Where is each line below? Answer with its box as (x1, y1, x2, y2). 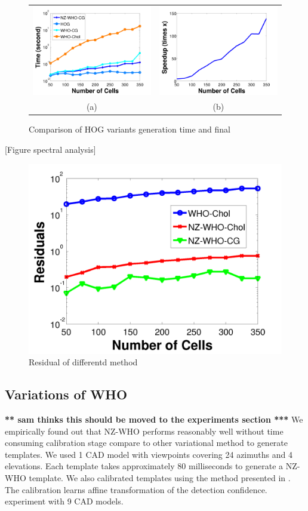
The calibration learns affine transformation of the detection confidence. (5, 483, 267, 495)
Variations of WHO (5, 385, 128, 404)
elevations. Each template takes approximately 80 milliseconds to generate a (5, 460, 284, 472)
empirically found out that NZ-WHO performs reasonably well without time (5, 424, 284, 437)
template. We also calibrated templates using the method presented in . (29, 471, 291, 484)
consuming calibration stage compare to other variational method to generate (5, 436, 288, 449)
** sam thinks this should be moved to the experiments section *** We (5, 413, 303, 425)
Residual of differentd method (29, 356, 138, 368)
